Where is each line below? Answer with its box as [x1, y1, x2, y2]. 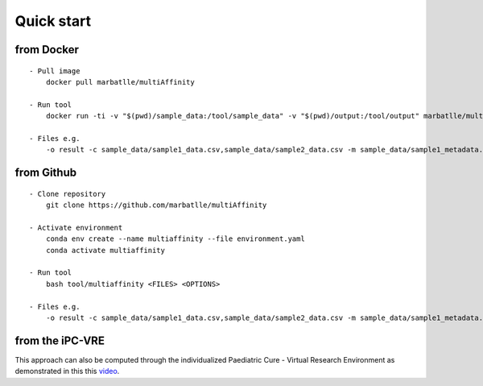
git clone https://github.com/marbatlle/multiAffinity [45, 201, 267, 210]
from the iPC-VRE [14, 334, 105, 347]
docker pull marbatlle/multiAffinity [45, 77, 195, 86]
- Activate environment [29, 222, 123, 232]
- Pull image [29, 66, 80, 76]
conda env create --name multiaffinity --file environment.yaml [45, 235, 305, 243]
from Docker [14, 43, 80, 56]
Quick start [14, 12, 92, 30]
